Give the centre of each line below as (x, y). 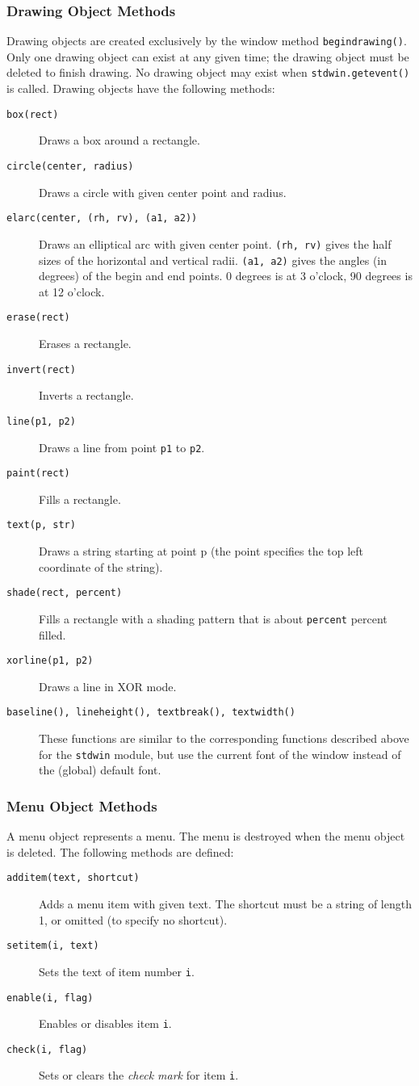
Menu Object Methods (82, 805)
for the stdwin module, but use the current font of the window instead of (220, 754)
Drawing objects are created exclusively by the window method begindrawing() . (207, 41)
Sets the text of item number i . (117, 971)
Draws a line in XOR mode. (108, 686)
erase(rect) (38, 318)
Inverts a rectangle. (86, 395)
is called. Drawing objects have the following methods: (141, 88)
